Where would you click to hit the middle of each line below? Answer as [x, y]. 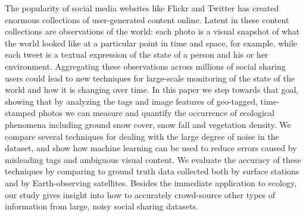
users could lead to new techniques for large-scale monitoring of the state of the [150, 78]
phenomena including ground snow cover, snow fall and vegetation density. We [148, 124]
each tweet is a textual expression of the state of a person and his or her [137, 54]
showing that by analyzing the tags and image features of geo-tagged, [131, 101]
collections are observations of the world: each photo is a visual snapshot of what [152, 31]
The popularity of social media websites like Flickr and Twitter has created [142, 8]
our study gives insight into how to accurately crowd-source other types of [140, 194]
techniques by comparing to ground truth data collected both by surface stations [152, 171]
